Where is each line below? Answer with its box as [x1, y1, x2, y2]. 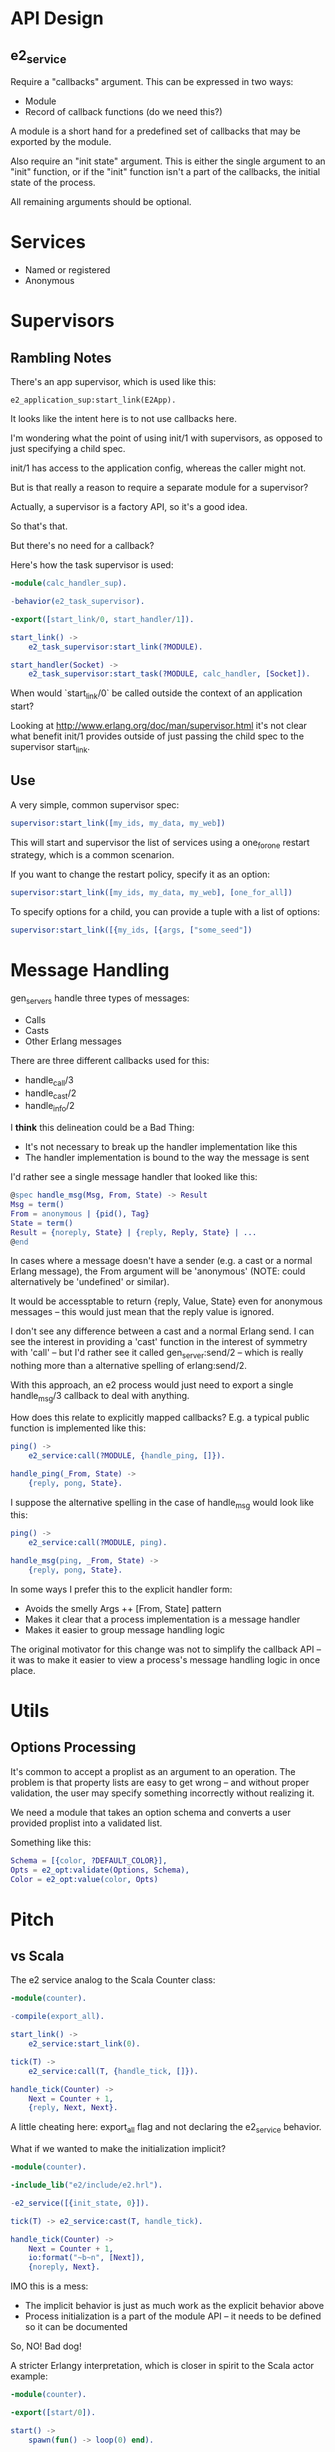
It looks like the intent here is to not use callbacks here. [10, 413, 237, 425]
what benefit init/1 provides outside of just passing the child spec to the [10, 730, 305, 742]
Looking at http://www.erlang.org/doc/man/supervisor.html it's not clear [10, 720, 308, 732]
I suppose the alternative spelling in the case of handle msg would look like [10, 1496, 315, 1511]
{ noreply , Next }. [28, 2262, 101, 2272]
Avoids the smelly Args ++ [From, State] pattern [24, 1602, 222, 1614]
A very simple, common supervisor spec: [10, 798, 180, 811]
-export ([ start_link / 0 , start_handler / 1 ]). [10, 614, 195, 624]
